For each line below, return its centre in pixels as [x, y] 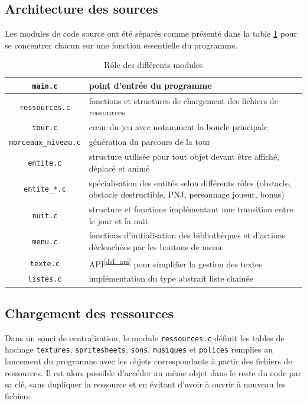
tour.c [45, 128]
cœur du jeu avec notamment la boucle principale [178, 127]
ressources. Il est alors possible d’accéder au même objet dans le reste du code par [153, 372]
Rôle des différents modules [153, 65]
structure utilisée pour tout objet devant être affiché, [184, 156]
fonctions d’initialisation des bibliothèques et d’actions [187, 235]
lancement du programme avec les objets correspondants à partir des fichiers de [148, 361]
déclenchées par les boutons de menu [155, 247]
